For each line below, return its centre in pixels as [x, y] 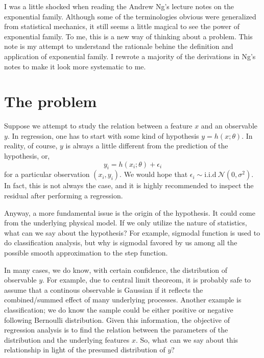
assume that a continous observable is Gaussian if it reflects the [104, 289]
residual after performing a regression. [64, 196]
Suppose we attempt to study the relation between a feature [98, 126]
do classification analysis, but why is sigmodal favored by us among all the [121, 242]
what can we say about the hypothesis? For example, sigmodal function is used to [132, 232]
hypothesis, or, [27, 156]
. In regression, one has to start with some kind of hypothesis [103, 135]
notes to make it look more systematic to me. [75, 66]
